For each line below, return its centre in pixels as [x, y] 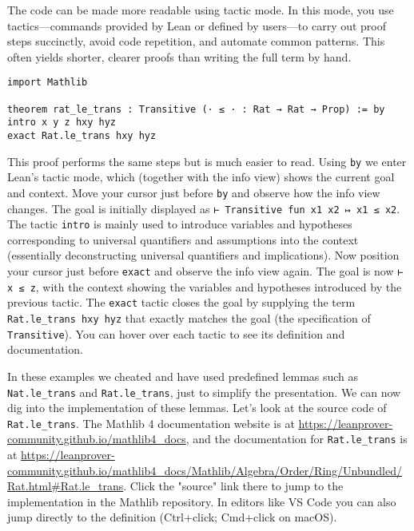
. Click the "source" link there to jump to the [233, 486]
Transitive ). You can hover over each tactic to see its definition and [176, 333]
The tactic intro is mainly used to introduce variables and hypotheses [180, 224]
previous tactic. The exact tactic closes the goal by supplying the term [181, 302]
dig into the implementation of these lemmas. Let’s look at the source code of [197, 408]
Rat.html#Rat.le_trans [66, 486]
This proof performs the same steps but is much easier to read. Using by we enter [207, 161]
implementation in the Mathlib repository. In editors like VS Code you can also [202, 501]
